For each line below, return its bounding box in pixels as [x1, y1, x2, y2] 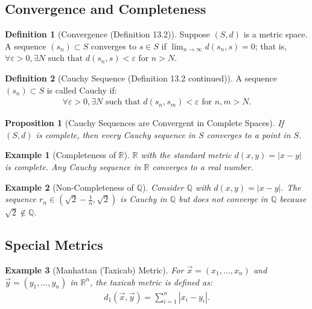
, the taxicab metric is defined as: [90, 275, 213, 288]
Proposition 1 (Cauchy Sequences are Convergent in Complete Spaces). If [5, 116, 284, 129]
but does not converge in [178, 193, 268, 205]
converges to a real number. [152, 160, 253, 173]
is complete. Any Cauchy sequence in [5, 160, 141, 173]
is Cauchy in [120, 193, 167, 205]
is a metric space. [243, 28, 308, 40]
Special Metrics [5, 235, 103, 254]
